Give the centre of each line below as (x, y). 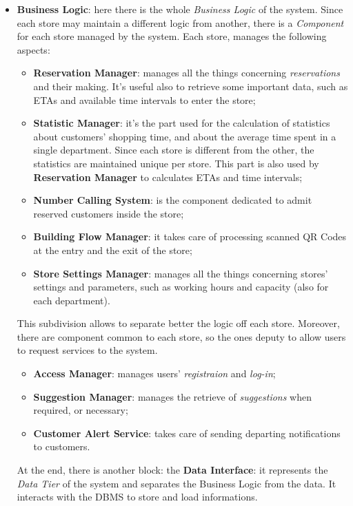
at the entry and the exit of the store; (113, 250)
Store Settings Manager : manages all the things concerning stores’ (181, 273)
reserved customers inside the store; (109, 213)
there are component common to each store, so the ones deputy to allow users (181, 336)
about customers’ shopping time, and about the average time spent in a (185, 136)
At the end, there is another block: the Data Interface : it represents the (172, 470)
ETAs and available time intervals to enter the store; (144, 99)
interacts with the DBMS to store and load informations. (137, 497)
